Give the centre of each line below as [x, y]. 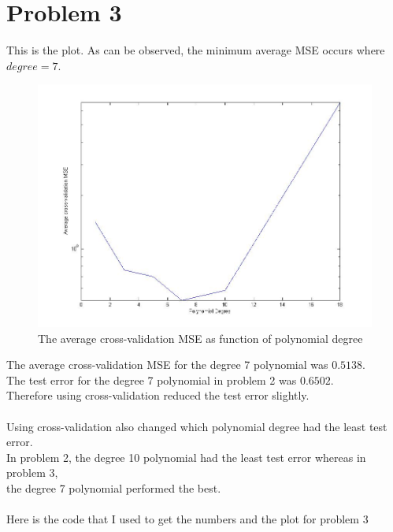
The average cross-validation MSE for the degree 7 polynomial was [167, 365]
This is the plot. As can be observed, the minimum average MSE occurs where [196, 50]
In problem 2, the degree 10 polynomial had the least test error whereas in [186, 457]
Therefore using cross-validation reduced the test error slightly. [158, 395]
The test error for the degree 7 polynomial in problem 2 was [152, 379]
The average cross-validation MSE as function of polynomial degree [200, 338]
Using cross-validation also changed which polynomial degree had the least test [197, 426]
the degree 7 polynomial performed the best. [114, 487]
